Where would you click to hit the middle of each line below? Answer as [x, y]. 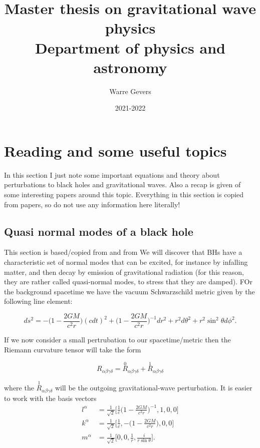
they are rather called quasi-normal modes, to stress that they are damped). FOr [128, 282]
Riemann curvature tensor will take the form [73, 349]
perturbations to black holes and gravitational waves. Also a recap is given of [122, 184]
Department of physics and [130, 47]
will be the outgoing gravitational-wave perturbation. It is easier [154, 388]
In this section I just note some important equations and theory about [112, 174]
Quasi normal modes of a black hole [99, 231]
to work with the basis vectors [50, 398]
